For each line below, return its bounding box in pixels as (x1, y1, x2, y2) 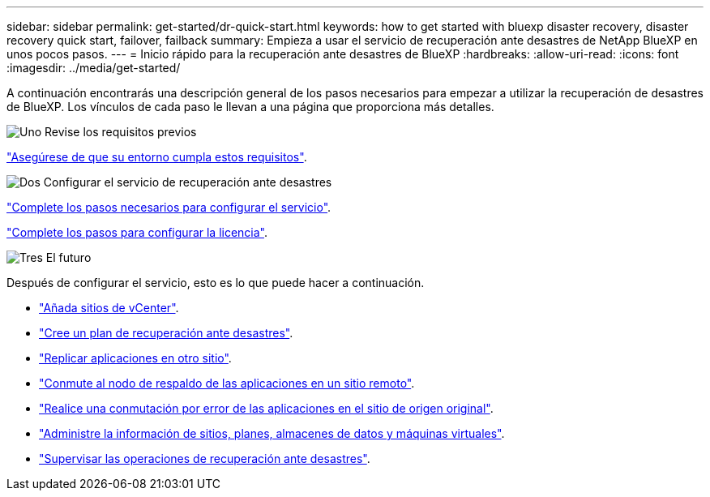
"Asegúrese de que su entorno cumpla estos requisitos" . (6, 150, 307, 164)
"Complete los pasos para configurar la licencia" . (6, 225, 268, 239)
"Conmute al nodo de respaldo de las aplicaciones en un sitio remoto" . (39, 376, 415, 390)
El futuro (45, 251, 92, 264)
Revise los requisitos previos (45, 125, 197, 139)
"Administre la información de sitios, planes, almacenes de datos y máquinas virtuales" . (39, 426, 505, 440)
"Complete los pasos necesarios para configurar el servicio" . (6, 200, 331, 214)
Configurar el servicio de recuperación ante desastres (43, 175, 332, 189)
